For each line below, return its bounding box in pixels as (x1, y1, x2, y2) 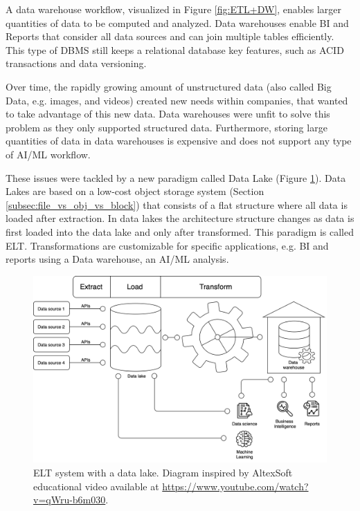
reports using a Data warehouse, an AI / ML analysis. (6, 252, 229, 266)
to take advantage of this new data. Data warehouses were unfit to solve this (6, 106, 330, 121)
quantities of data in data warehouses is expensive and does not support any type (6, 133, 352, 148)
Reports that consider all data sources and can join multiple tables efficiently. (6, 29, 334, 44)
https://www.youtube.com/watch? (162, 479, 309, 493)
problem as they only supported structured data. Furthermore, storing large (6, 120, 327, 134)
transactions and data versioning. (6, 56, 147, 71)
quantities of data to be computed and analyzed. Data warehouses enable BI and (6, 15, 349, 30)
